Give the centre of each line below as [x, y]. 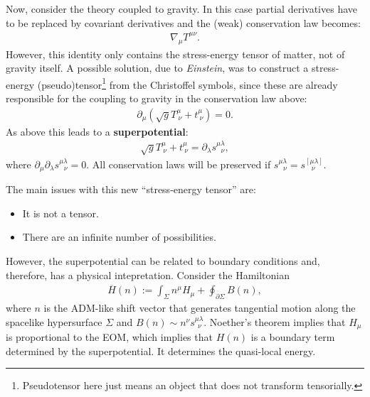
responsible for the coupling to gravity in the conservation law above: [157, 98]
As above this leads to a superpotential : [97, 131]
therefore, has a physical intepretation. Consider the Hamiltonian [148, 274]
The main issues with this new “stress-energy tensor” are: [131, 189]
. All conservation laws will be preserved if [179, 164]
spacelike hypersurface [54, 321]
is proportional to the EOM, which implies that [109, 337]
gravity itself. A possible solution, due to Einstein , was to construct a [157, 68]
